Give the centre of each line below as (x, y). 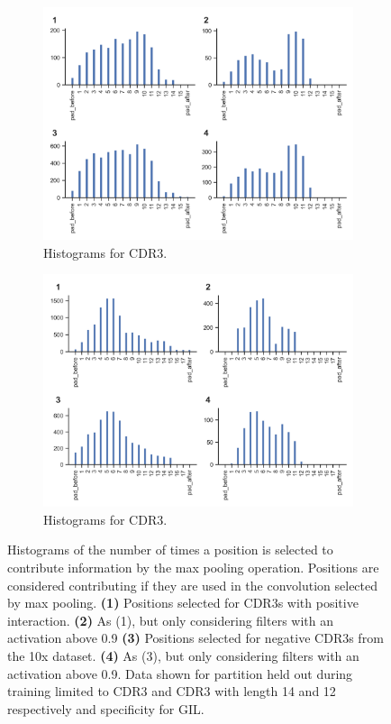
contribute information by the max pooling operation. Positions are (193, 567)
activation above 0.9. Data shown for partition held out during (180, 673)
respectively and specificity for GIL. (106, 708)
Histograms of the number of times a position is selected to (170, 550)
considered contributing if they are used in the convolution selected (193, 585)
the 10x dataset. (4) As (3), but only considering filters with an (183, 655)
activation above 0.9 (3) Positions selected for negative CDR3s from (195, 638)
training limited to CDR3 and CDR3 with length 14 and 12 (172, 691)
